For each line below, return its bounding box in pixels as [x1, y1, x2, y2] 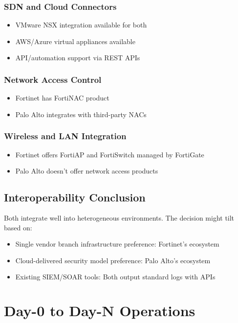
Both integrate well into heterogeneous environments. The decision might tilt [4, 213, 235, 223]
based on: [4, 222, 32, 232]
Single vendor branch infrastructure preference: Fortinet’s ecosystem [15, 239, 219, 249]
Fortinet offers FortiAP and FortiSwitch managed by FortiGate [15, 149, 204, 159]
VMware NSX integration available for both [15, 20, 147, 30]
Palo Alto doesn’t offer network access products [15, 166, 158, 176]
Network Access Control [4, 73, 102, 85]
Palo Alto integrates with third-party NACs [15, 109, 147, 119]
